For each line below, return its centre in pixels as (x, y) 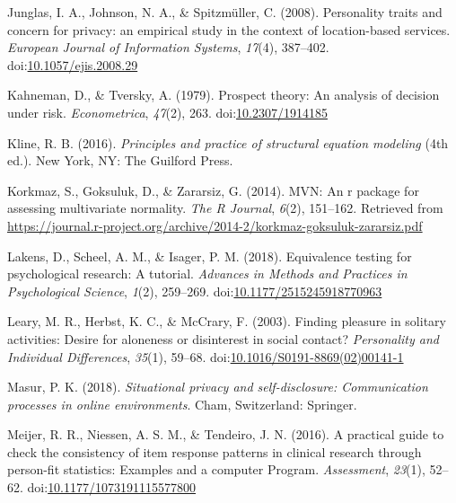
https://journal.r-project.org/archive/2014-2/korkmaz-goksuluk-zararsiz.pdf (215, 225)
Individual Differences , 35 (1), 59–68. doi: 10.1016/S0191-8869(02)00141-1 (206, 356)
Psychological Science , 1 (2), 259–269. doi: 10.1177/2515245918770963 (195, 291)
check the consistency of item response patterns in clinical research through (215, 451)
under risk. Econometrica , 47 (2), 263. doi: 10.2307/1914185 (167, 112)
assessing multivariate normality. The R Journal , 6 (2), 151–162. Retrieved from (225, 208)
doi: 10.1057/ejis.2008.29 (73, 64)
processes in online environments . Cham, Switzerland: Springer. (182, 404)
